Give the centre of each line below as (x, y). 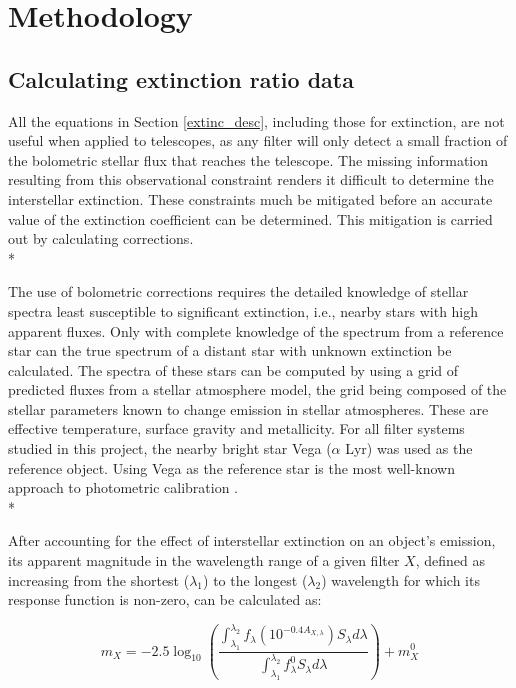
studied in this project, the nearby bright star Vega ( (170, 448)
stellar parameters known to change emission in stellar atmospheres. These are (248, 408)
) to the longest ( (255, 579)
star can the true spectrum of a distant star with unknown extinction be (230, 350)
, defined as (450, 560)
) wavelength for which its (400, 579)
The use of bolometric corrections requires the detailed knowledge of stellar (238, 291)
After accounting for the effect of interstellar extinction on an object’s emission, (252, 540)
